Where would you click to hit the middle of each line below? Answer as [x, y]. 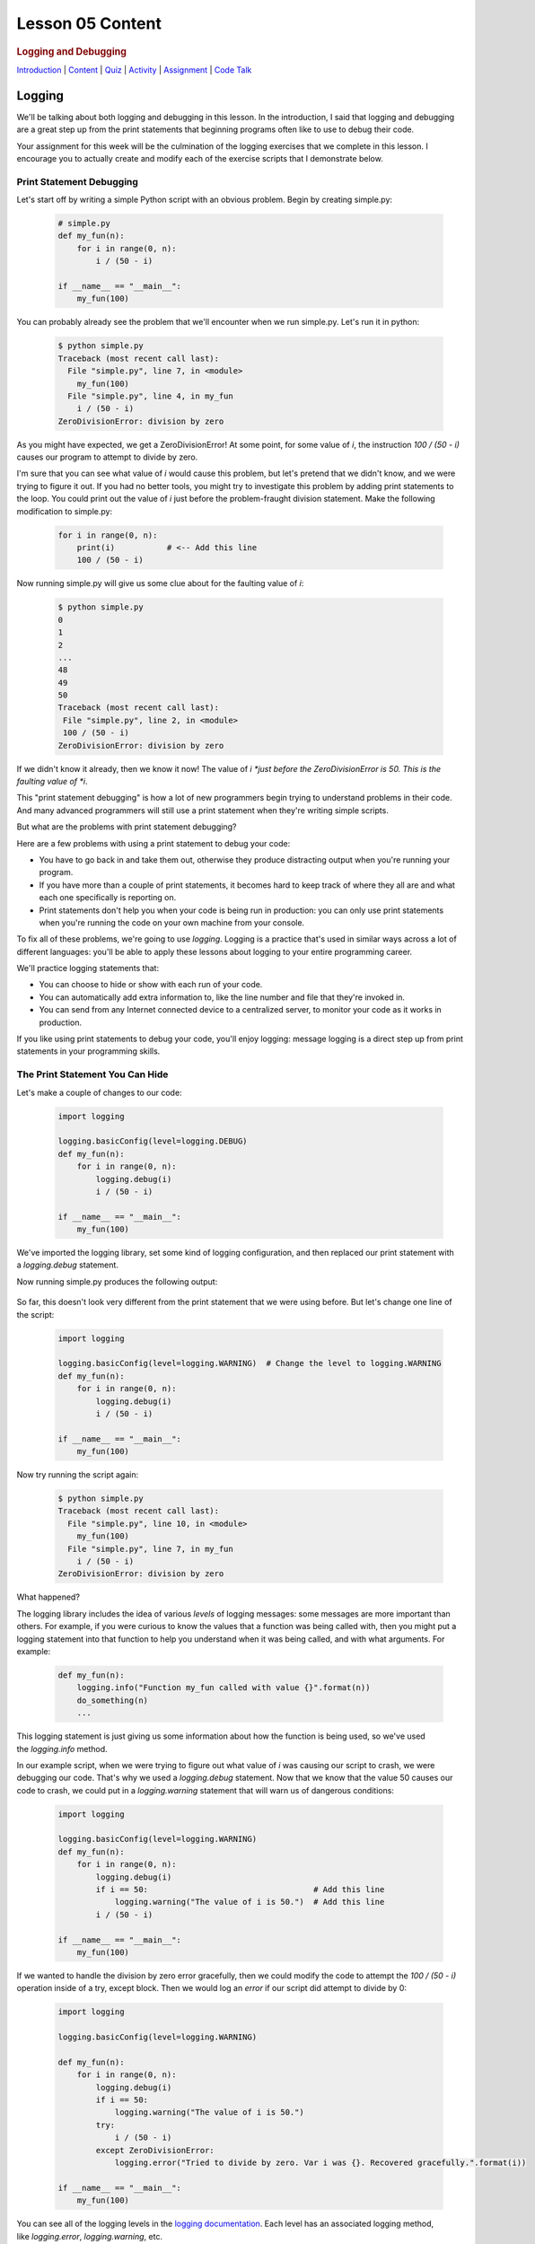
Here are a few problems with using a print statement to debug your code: [153, 843]
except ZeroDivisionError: [155, 2150]
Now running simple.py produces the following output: [117, 1281]
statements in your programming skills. [88, 1051]
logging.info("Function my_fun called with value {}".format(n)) [224, 1688]
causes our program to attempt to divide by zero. [107, 457]
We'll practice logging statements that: [88, 969]
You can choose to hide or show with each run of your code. [151, 985]
